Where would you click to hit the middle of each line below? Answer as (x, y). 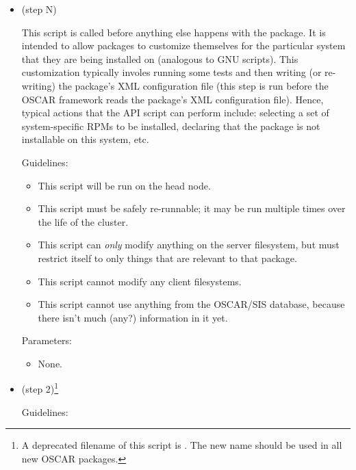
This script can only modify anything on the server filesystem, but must (189, 245)
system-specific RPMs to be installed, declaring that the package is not (171, 126)
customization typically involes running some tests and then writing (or (171, 72)
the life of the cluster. (83, 221)
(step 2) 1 (40, 388)
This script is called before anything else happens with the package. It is (174, 32)
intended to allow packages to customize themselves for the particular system (183, 45)
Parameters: (47, 340)
